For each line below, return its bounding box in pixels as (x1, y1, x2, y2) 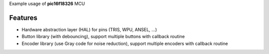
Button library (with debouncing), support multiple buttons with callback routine (21, 34, 185, 40)
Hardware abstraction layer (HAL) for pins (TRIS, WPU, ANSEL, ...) (21, 26, 157, 32)
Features (9, 13, 37, 22)
